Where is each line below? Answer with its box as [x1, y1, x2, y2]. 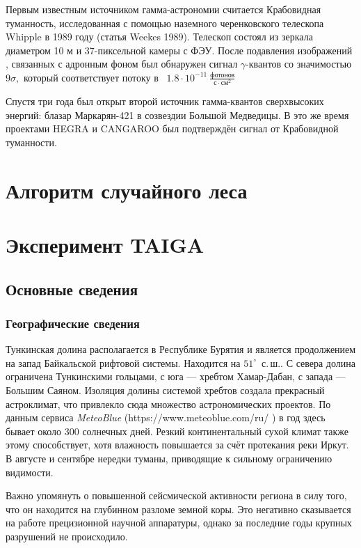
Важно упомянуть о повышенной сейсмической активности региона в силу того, [6, 488, 347, 503]
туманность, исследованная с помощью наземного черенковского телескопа [6, 15, 324, 30]
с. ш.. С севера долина [261, 355, 355, 370]
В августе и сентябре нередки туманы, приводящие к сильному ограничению [6, 451, 332, 465]
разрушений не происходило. [6, 529, 128, 543]
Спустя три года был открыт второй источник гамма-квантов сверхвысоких [6, 94, 324, 109]
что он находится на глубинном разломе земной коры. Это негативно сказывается [6, 501, 351, 516]
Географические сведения [6, 314, 140, 331]
